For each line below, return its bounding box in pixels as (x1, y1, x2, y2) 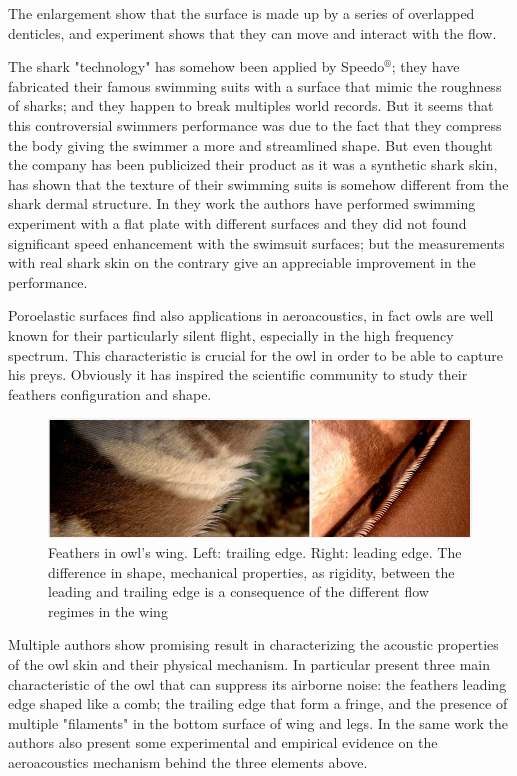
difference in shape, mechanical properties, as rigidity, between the (48, 561, 455, 582)
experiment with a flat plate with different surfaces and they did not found (8, 212, 467, 233)
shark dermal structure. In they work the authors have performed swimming (8, 193, 476, 214)
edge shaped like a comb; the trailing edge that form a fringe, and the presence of (8, 693, 508, 714)
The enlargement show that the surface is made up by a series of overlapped (8, 3, 475, 23)
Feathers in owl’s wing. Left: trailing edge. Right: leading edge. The (48, 541, 462, 562)
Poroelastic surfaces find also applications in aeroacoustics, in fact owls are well (8, 305, 494, 326)
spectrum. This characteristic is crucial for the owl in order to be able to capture (8, 344, 503, 365)
